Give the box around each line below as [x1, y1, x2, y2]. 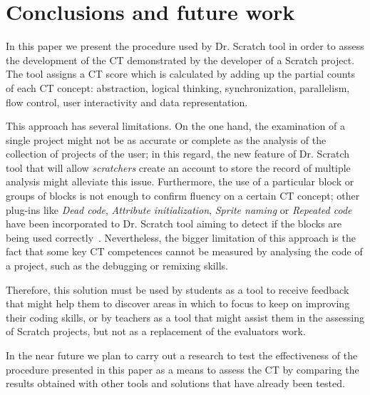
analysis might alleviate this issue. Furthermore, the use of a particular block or [6, 174, 354, 189]
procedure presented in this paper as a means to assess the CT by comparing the [6, 361, 359, 376]
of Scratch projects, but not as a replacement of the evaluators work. [6, 324, 306, 339]
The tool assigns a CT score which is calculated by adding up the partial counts [6, 66, 356, 81]
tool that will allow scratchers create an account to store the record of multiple [6, 160, 351, 175]
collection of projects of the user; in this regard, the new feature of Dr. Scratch [6, 146, 350, 161]
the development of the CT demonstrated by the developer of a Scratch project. [6, 52, 355, 67]
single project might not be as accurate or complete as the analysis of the [6, 132, 327, 147]
